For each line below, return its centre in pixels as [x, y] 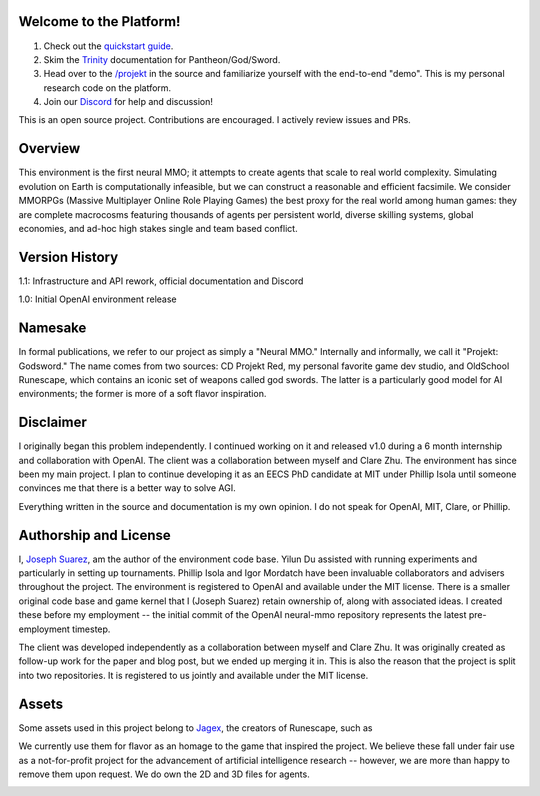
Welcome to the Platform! [99, 21]
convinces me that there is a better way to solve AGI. [127, 488]
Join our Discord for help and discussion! [128, 102]
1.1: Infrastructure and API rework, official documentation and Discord [161, 281]
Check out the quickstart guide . [108, 46]
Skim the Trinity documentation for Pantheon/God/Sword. [162, 59]
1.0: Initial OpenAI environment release [97, 299]
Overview [49, 148]
